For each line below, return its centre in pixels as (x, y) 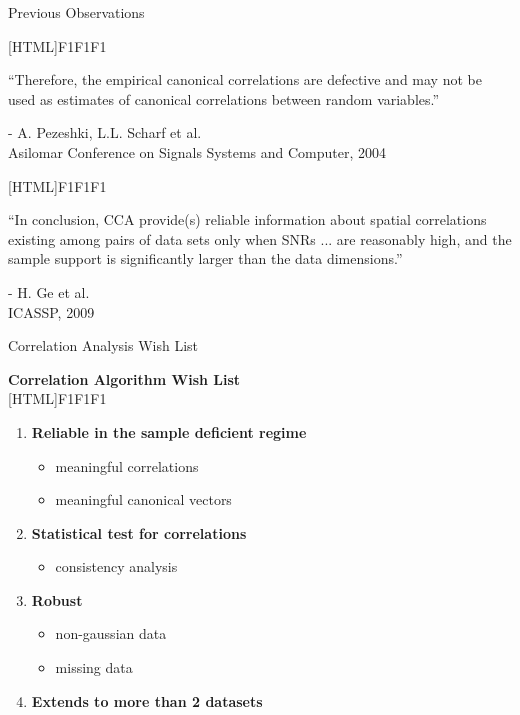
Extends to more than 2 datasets (147, 700)
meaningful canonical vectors (143, 499)
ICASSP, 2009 (51, 311)
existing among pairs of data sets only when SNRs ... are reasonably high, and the (260, 238)
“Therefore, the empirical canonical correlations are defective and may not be (245, 79)
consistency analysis (116, 566)
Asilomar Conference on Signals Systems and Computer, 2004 (197, 151)
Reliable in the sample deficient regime (169, 431)
